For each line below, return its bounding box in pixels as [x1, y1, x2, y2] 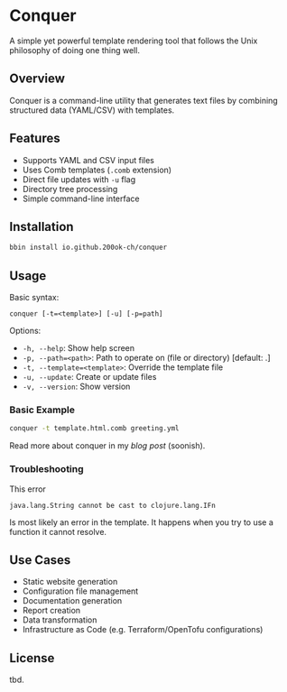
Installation [9, 218, 74, 235]
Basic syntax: [9, 292, 60, 303]
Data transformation [22, 614, 97, 625]
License [9, 650, 55, 666]
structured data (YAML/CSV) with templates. [9, 105, 175, 115]
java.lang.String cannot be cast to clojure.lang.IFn [9, 501, 217, 510]
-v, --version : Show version [22, 381, 131, 392]
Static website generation [22, 577, 118, 587]
